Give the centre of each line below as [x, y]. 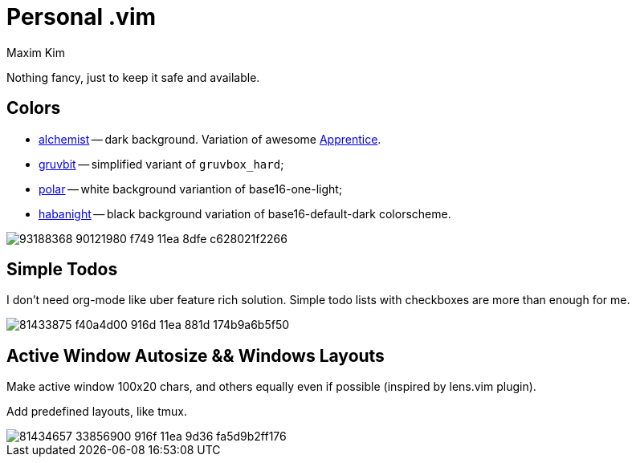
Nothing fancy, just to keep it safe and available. [133, 77]
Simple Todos [62, 270]
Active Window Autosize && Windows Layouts [196, 355]
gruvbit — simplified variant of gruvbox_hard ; [161, 164]
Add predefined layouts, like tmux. [97, 412]
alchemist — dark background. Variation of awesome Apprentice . [210, 139]
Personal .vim [82, 17]
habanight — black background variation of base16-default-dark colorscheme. [245, 213]
